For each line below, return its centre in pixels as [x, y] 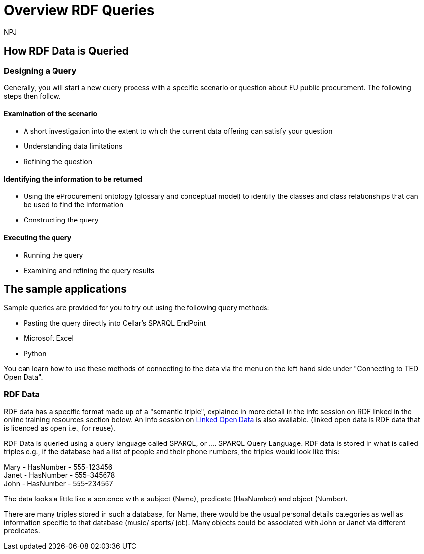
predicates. [22, 531]
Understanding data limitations [73, 146]
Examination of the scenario [51, 113]
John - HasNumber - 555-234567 [59, 484]
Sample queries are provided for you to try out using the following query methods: [137, 308]
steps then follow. [32, 96]
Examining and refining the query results [89, 270]
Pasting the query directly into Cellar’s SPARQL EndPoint [115, 323]
